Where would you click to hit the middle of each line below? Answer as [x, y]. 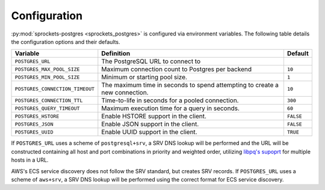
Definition [116, 54]
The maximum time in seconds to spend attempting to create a [190, 85]
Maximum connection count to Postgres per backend [177, 69]
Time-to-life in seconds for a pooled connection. [170, 100]
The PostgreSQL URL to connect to [151, 61]
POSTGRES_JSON [34, 124]
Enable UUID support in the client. [150, 132]
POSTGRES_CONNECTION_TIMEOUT [55, 89]
